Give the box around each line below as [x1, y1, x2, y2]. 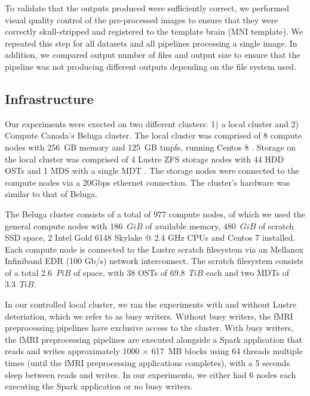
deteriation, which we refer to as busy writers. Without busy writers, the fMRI [5, 309, 293, 322]
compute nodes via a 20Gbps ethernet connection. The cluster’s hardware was [5, 176, 290, 188]
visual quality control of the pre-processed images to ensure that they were [5, 13, 278, 26]
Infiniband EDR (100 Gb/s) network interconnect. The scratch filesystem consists [5, 254, 303, 267]
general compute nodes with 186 [5, 219, 123, 232]
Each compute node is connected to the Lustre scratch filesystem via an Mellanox [5, 242, 304, 255]
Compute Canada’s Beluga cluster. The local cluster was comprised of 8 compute [5, 129, 302, 142]
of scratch [258, 219, 294, 232]
